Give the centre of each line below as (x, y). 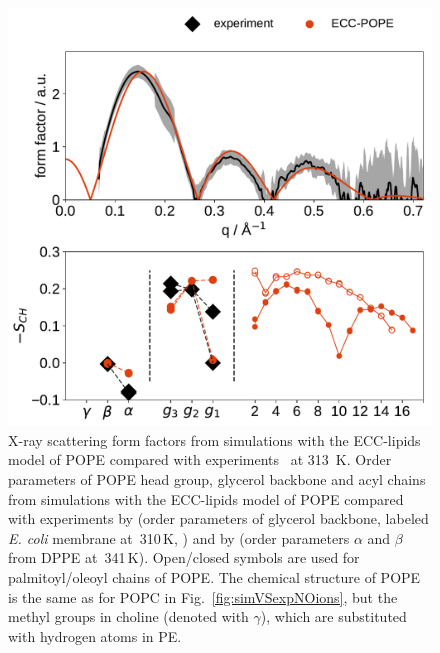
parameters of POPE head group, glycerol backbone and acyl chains (217, 478)
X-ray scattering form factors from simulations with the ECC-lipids (214, 439)
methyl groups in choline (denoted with (128, 616)
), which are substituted (333, 616)
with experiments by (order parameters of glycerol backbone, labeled (218, 518)
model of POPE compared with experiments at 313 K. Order (200, 459)
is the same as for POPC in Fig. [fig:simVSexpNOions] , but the (203, 596)
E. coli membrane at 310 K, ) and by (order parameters (179, 537)
